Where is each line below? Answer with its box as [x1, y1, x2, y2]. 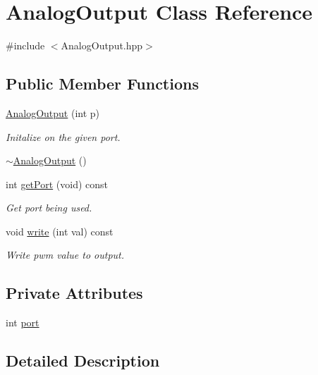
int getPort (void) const [6, 176, 109, 191]
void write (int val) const [6, 223, 114, 238]
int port [6, 315, 39, 330]
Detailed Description [6, 350, 160, 371]
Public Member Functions [6, 73, 199, 94]
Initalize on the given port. [6, 129, 121, 144]
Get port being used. [6, 200, 92, 215]
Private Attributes [6, 282, 143, 304]
